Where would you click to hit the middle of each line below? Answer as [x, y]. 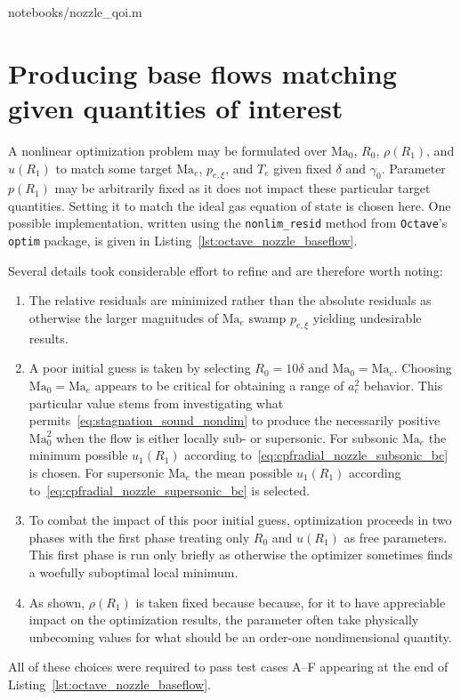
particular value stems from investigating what [156, 402]
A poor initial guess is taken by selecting [140, 368]
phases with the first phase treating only [139, 537]
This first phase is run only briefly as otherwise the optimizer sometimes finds [241, 555]
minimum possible [78, 455]
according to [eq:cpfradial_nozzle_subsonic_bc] [316, 455]
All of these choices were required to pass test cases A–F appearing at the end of [228, 667]
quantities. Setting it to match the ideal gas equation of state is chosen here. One [230, 205]
